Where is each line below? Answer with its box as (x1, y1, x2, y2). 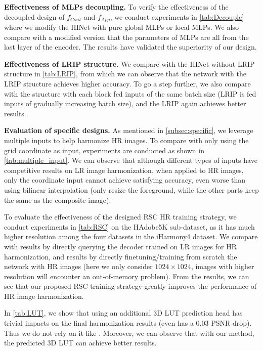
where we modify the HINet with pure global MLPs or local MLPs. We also (4, 22, 239, 32)
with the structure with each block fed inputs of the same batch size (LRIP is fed (4, 88, 256, 99)
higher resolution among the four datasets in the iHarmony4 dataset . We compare (4, 231, 258, 242)
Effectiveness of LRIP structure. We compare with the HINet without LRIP (4, 58, 255, 69)
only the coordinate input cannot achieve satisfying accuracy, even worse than (4, 174, 246, 185)
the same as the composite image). (4, 194, 111, 205)
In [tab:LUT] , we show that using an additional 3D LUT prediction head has (4, 308, 243, 318)
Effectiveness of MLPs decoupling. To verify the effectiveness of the (4, 2, 229, 12)
